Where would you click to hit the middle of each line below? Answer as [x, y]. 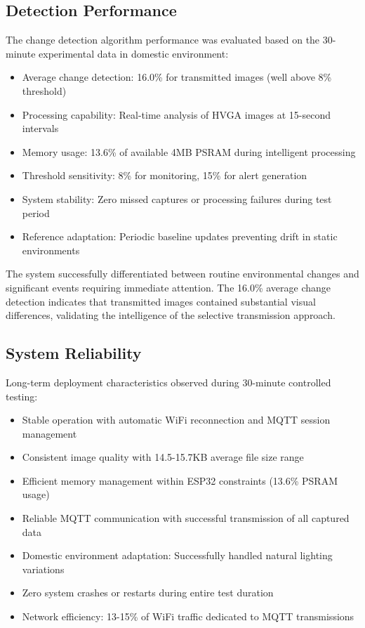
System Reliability [74, 353]
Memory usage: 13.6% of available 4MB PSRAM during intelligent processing [189, 151]
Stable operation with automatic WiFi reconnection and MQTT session [176, 420]
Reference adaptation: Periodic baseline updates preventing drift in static [180, 236]
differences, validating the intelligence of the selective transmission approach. [171, 315]
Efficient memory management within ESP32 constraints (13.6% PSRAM [180, 480]
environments [51, 250]
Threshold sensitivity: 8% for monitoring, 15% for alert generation [165, 175]
